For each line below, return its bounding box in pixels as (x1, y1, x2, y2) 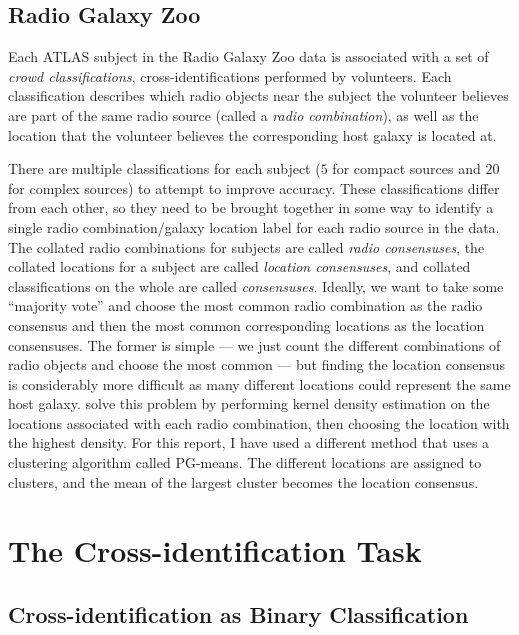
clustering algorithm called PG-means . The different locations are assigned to (8, 452, 482, 473)
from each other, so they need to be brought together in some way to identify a (8, 197, 494, 218)
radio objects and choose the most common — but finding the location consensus (8, 354, 506, 375)
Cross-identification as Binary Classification (8, 599, 469, 630)
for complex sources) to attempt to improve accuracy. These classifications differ (8, 177, 500, 198)
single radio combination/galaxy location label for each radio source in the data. (8, 216, 500, 237)
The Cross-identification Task (8, 530, 422, 571)
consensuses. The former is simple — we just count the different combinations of (8, 334, 501, 355)
